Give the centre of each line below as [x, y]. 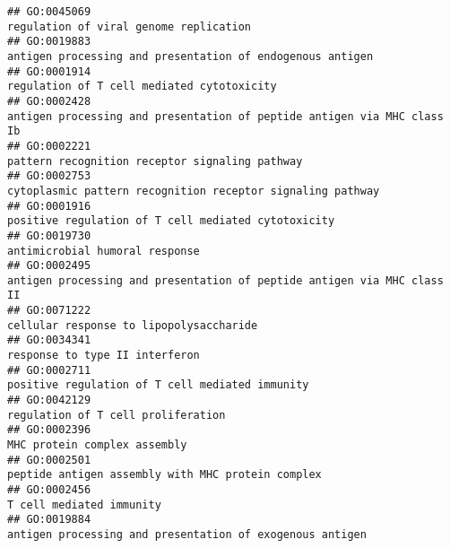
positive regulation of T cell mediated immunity [158, 385]
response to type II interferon [104, 356]
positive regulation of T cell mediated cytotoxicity [171, 221]
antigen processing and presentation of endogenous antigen [190, 56]
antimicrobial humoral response [104, 251]
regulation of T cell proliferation [117, 415]
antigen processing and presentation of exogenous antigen [187, 534]
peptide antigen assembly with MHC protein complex [164, 475]
